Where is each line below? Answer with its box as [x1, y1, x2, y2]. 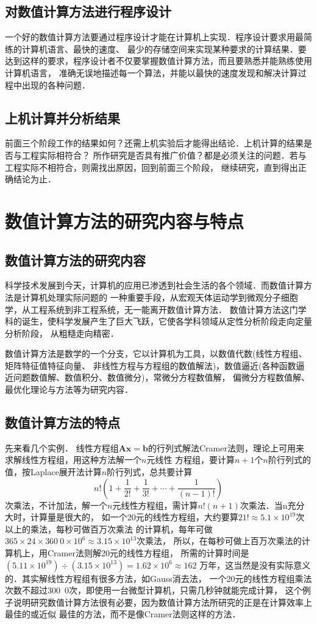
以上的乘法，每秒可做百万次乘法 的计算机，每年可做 [5, 522, 213, 535]
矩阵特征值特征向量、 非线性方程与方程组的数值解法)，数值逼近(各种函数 [5, 359, 296, 371]
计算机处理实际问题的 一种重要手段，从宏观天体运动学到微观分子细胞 [21, 290, 298, 303]
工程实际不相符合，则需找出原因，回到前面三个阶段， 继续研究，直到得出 [5, 160, 298, 173]
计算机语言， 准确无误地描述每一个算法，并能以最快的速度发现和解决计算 [5, 66, 298, 79]
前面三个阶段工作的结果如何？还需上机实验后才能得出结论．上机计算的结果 [5, 137, 304, 149]
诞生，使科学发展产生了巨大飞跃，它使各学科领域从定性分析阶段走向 [21, 315, 295, 328]
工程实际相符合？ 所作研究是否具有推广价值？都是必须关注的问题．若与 [21, 148, 307, 161]
